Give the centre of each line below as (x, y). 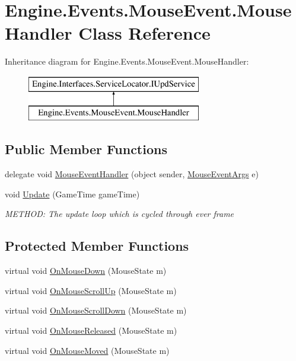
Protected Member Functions (97, 246)
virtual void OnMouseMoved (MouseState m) (87, 350)
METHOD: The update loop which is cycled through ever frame (120, 214)
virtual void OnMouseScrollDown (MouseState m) (96, 310)
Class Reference (144, 33)
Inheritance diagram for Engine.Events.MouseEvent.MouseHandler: (127, 61)
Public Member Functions (86, 149)
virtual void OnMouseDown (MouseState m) (86, 271)
